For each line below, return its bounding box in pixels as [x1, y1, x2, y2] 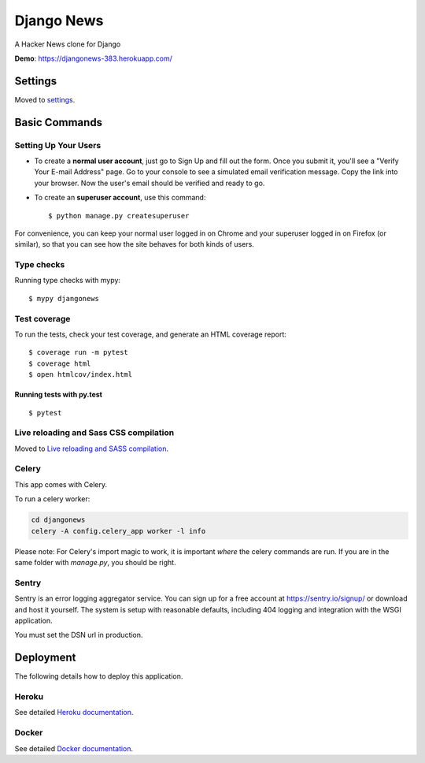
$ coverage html [28, 359, 91, 368]
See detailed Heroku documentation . [14, 708, 134, 717]
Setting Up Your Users [14, 140, 102, 151]
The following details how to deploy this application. [14, 672, 183, 681]
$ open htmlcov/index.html [28, 370, 133, 379]
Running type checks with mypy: [14, 276, 121, 285]
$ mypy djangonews [28, 294, 100, 303]
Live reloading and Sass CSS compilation [14, 427, 175, 438]
